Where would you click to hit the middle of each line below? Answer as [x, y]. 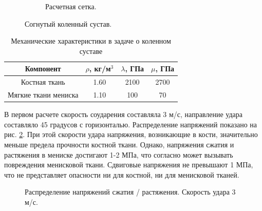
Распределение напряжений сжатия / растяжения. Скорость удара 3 [130, 192]
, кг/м [100, 69]
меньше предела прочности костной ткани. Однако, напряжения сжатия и [119, 144]
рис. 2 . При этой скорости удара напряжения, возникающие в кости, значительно [131, 134]
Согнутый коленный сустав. [68, 23]
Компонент [43, 69]
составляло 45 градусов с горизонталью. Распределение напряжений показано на [131, 124]
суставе [91, 51]
